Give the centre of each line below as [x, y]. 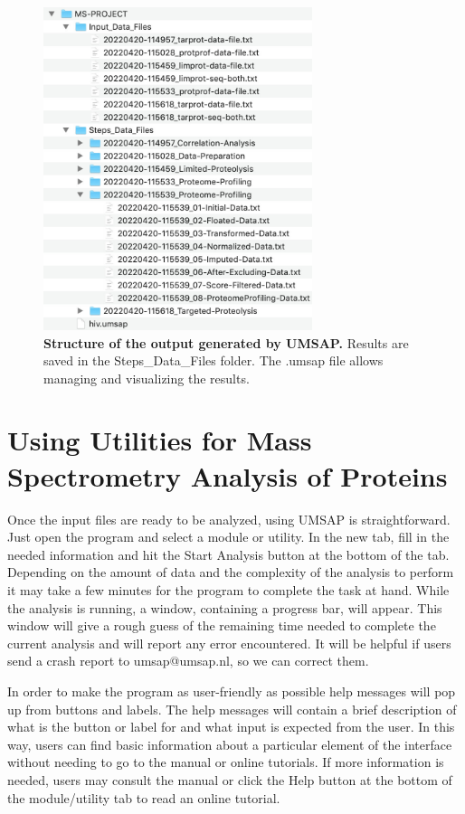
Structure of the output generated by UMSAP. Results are [226, 342]
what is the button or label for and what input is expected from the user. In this [231, 727]
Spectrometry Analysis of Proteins [228, 475]
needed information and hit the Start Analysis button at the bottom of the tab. [228, 554]
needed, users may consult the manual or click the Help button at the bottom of [230, 779]
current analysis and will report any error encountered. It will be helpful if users [229, 643]
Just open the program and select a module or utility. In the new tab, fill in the [228, 537]
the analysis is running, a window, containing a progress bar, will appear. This [225, 607]
